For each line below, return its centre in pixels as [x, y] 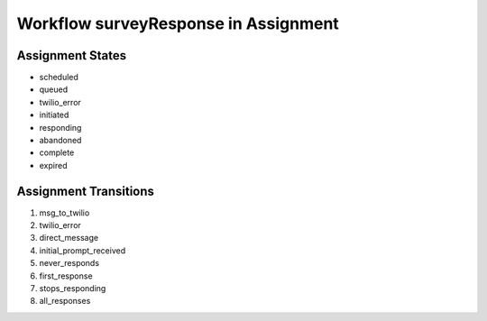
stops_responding [73, 289]
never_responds [69, 263]
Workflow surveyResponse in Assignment [178, 23]
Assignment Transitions [86, 191]
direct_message [69, 238]
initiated [54, 115]
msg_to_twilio [64, 213]
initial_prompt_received [83, 250]
